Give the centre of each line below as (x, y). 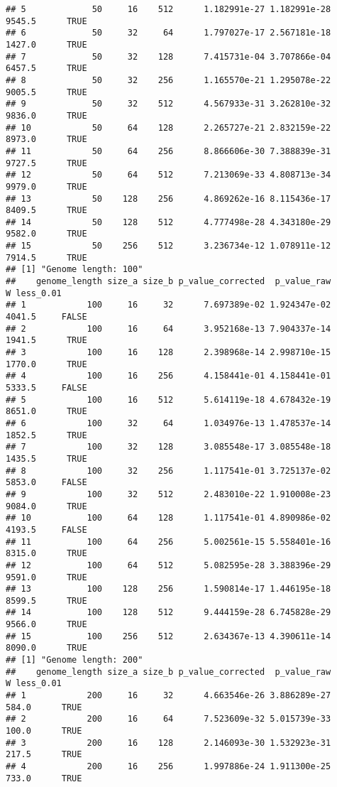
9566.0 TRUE (46, 625)
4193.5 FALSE (46, 530)
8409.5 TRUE (46, 211)
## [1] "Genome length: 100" (74, 270)
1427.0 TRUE (46, 44)
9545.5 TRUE (46, 21)
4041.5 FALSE (46, 317)
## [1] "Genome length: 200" (74, 660)
